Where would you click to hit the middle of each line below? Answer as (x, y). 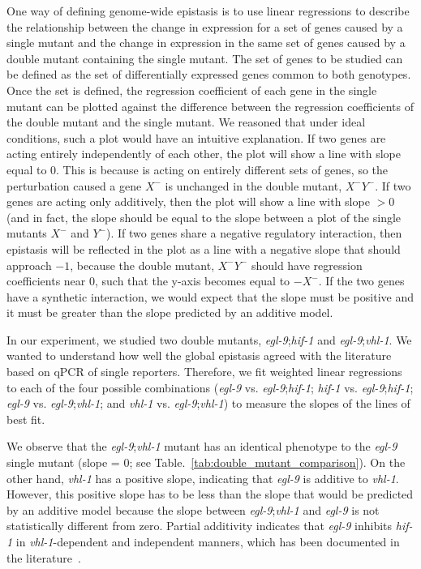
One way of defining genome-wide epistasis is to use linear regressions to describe (208, 11)
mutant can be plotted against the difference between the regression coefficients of (210, 106)
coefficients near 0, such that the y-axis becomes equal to (148, 281)
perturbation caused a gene (74, 185)
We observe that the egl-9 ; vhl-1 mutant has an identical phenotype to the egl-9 (202, 446)
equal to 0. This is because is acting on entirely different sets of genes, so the (198, 169)
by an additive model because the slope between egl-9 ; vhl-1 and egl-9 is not (193, 509)
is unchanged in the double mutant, (253, 185)
